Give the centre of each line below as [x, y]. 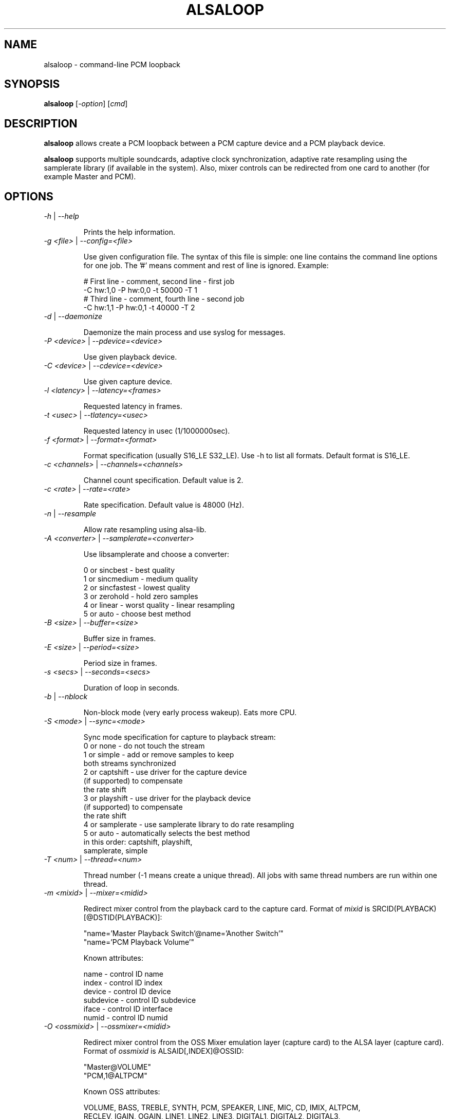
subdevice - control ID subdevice [140, 1000]
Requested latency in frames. [133, 406]
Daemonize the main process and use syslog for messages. [184, 332]
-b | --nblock [66, 697]
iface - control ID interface [128, 1009]
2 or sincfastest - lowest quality [137, 588]
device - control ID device [127, 992]
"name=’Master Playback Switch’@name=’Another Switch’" [183, 934]
